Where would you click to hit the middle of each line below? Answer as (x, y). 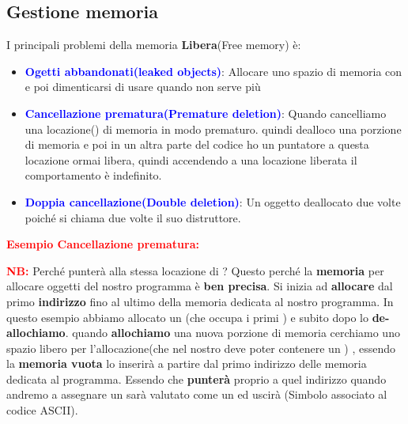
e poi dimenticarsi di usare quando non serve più (143, 87)
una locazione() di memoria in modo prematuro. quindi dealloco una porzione (213, 129)
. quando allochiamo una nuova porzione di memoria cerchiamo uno (232, 333)
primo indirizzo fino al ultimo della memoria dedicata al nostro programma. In (200, 301)
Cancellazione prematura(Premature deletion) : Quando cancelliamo (206, 113)
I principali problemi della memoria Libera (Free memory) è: (154, 45)
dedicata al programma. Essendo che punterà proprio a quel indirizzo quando (196, 379)
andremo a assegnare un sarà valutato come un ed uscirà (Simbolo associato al (197, 394)
